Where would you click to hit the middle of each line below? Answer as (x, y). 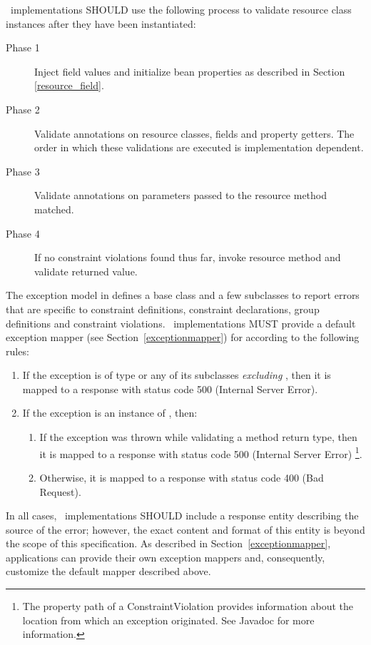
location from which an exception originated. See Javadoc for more (168, 620)
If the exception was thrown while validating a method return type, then (198, 437)
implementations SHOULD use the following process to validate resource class (181, 9)
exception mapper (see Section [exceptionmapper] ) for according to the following (183, 337)
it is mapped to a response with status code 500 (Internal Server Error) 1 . (201, 452)
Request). (60, 491)
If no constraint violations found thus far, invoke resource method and (188, 257)
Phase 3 (23, 171)
